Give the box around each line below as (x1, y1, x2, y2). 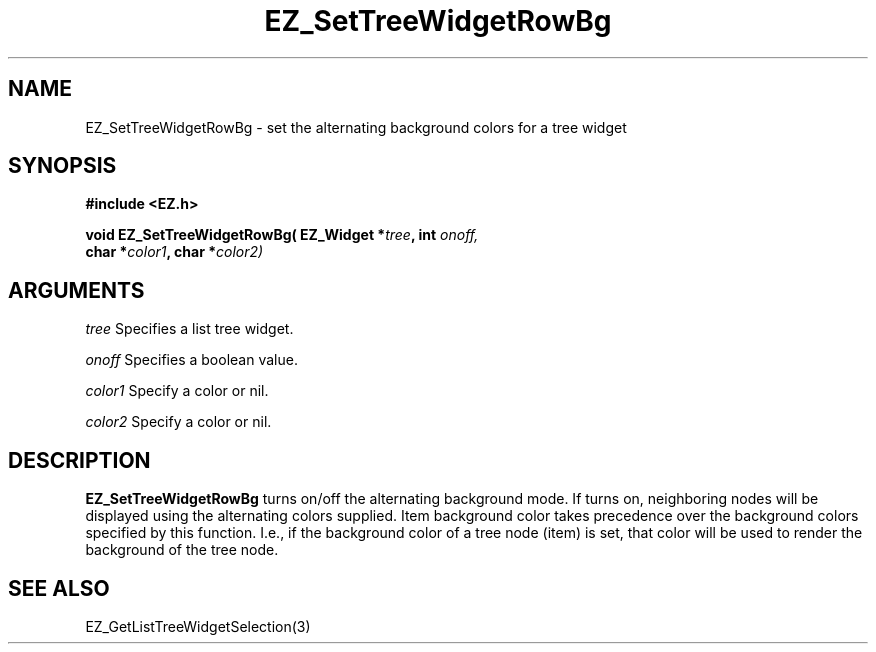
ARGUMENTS (8, 277, 145, 303)
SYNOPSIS (8, 153, 117, 179)
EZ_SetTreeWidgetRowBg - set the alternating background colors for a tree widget (85, 118, 627, 136)
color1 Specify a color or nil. (85, 382, 269, 400)
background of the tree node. (85, 541, 279, 559)
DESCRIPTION (8, 447, 151, 473)
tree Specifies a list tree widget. (85, 320, 294, 338)
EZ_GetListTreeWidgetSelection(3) (85, 617, 311, 635)
